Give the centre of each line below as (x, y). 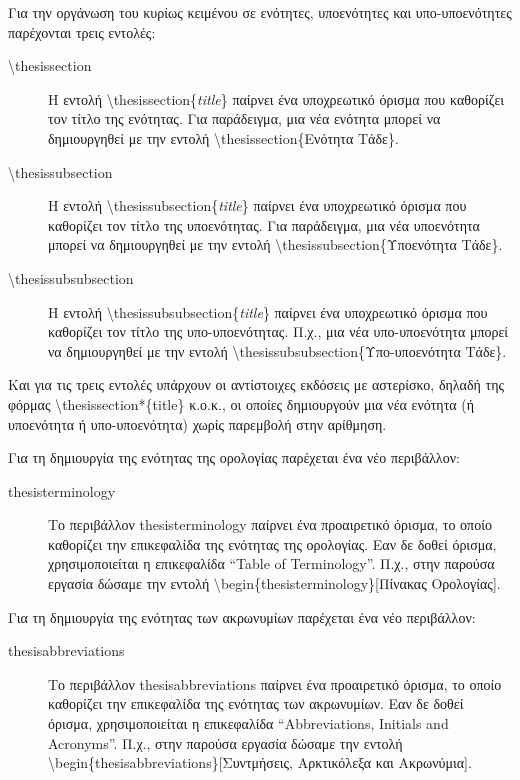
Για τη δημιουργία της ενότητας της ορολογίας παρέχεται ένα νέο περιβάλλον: (234, 457)
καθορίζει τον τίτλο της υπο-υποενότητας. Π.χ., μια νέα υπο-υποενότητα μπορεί (278, 331)
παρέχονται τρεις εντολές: (82, 31)
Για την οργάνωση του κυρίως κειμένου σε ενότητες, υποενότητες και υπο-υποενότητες (260, 12)
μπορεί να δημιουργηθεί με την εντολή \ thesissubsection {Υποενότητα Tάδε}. (275, 244)
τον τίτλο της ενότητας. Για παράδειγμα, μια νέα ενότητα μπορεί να (244, 118)
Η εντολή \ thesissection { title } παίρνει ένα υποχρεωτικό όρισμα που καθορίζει (276, 98)
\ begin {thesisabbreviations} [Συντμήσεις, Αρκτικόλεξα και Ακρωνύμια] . (260, 762)
